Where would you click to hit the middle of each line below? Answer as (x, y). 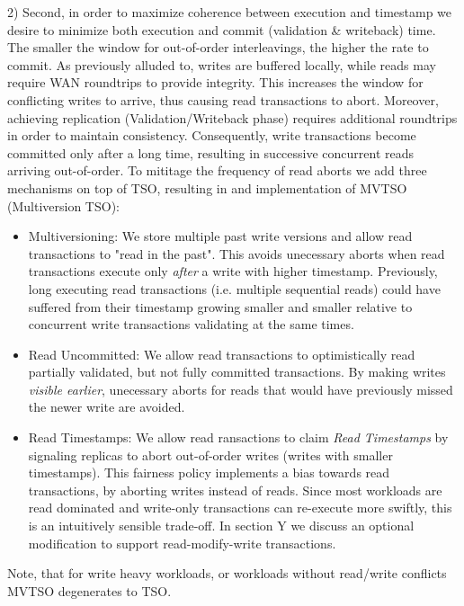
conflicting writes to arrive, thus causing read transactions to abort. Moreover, (223, 99)
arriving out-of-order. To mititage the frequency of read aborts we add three (217, 170)
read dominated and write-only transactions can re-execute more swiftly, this (240, 508)
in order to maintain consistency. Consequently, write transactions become (212, 135)
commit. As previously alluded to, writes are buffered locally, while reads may (222, 64)
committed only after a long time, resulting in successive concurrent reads (211, 152)
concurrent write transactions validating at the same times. (191, 324)
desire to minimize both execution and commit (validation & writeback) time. (222, 29)
